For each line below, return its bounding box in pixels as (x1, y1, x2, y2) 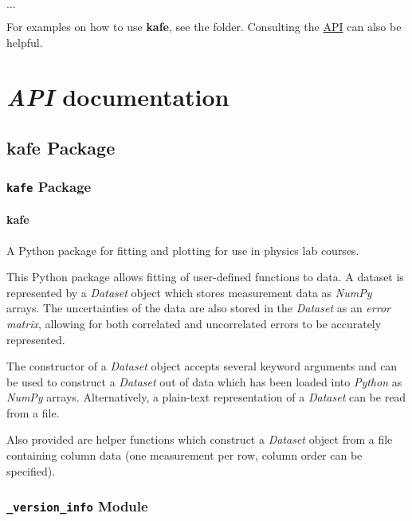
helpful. (6, 33, 43, 50)
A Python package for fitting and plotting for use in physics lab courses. (6, 241, 359, 258)
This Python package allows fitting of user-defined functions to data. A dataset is (6, 268, 404, 285)
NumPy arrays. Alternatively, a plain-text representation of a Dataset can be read (6, 389, 406, 405)
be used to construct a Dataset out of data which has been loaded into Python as (6, 373, 402, 390)
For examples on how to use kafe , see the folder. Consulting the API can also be (6, 18, 402, 34)
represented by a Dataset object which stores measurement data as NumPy (6, 284, 372, 300)
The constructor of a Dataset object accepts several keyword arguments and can (6, 358, 398, 374)
